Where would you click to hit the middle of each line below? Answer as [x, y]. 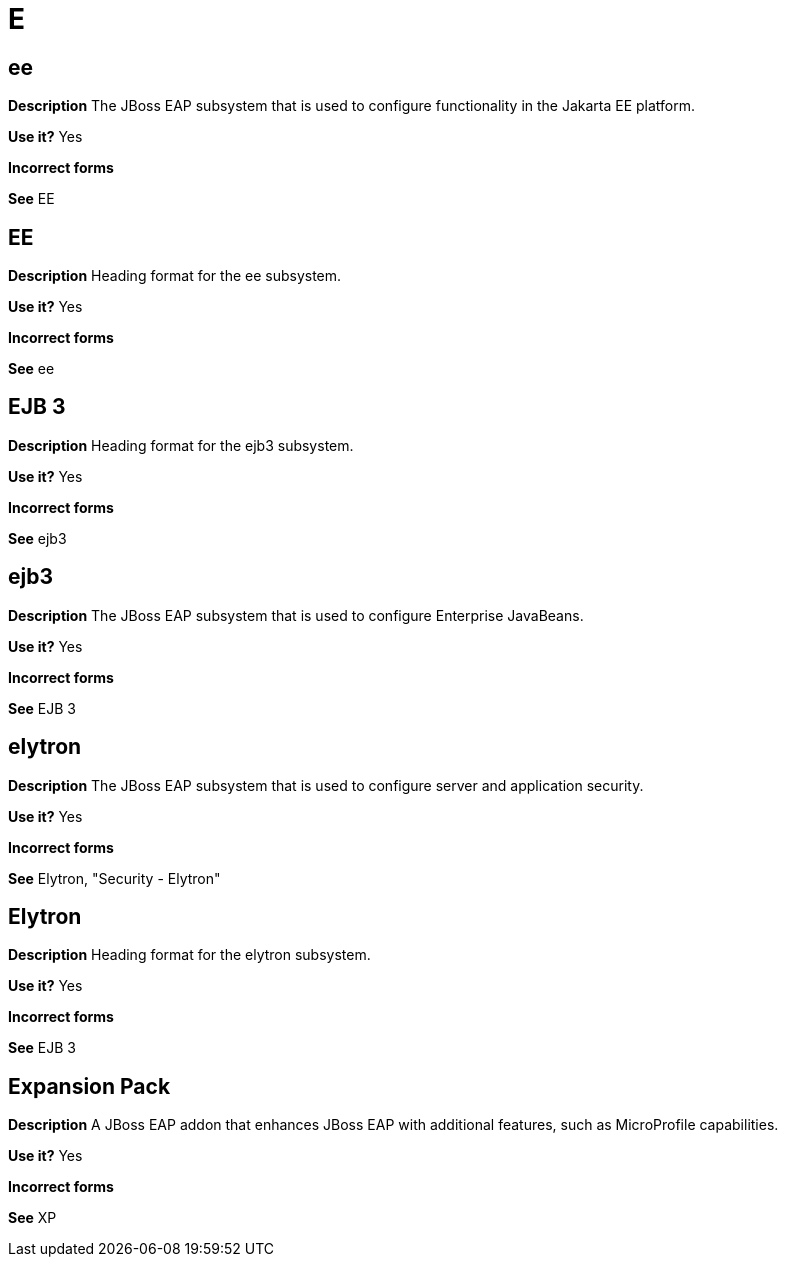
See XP [32, 1218]
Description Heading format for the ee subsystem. [175, 276]
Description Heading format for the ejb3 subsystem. [181, 445]
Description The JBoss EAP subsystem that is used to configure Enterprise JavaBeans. [296, 615]
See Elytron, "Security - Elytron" [114, 878]
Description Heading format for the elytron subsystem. [189, 955]
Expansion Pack [89, 1086]
